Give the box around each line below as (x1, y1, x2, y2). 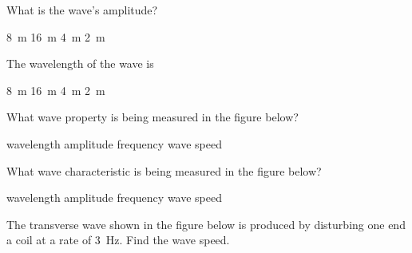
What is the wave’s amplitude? (6, 2, 158, 18)
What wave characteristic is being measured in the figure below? (6, 162, 322, 179)
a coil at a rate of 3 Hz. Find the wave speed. (6, 231, 230, 248)
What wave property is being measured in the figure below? (6, 109, 299, 125)
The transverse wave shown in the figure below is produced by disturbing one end (6, 215, 406, 232)
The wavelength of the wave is (6, 55, 154, 72)
